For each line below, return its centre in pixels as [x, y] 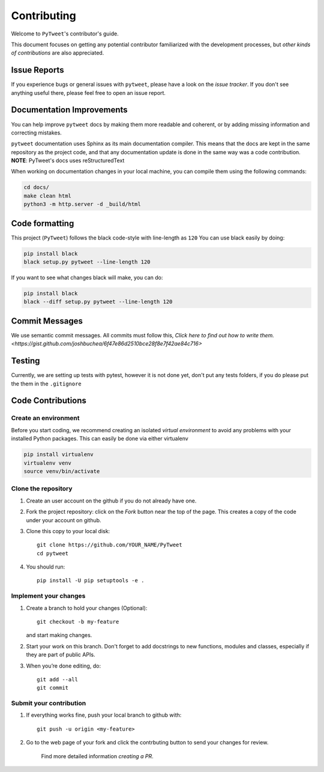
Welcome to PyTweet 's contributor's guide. [65, 34]
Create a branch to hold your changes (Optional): [87, 608]
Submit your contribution [49, 704]
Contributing [43, 16]
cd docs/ [37, 187]
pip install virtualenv [59, 454]
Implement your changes [48, 596]
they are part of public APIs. [61, 655]
